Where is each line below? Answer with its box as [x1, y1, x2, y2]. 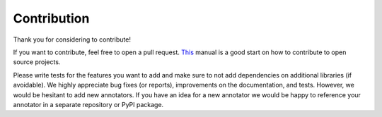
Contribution [13, 11, 90, 26]
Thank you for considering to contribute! [13, 35, 131, 44]
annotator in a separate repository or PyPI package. [13, 100, 164, 109]
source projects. [13, 58, 61, 66]
